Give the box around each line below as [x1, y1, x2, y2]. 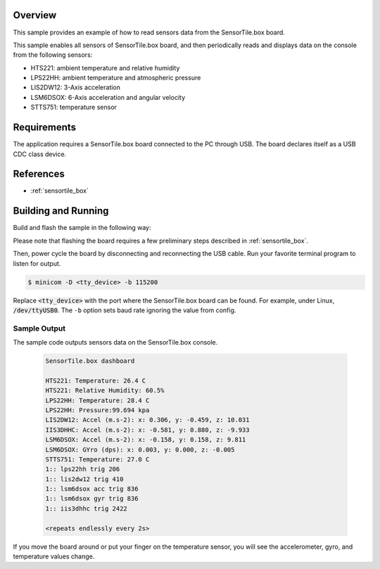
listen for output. [13, 259, 61, 267]
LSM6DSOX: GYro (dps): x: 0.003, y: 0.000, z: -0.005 [45, 445, 235, 454]
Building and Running [13, 205, 109, 217]
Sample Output [13, 324, 66, 333]
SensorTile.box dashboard [45, 357, 135, 365]
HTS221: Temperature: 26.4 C [45, 376, 146, 385]
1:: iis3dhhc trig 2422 [45, 504, 128, 513]
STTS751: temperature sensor [30, 103, 118, 112]
